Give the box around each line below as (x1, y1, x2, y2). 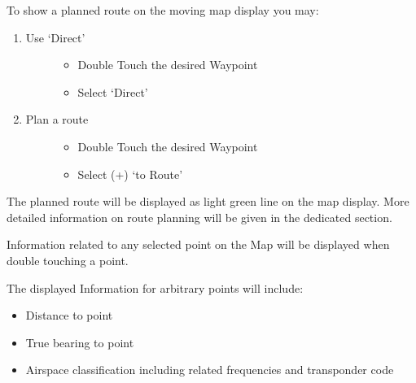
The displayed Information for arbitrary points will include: (7, 279, 304, 296)
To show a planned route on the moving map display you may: (7, 2, 319, 18)
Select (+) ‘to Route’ (77, 165, 183, 182)
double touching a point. (7, 251, 129, 268)
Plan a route (25, 111, 89, 128)
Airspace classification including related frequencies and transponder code (25, 361, 394, 378)
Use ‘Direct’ (25, 28, 85, 46)
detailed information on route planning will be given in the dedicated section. (7, 208, 392, 225)
